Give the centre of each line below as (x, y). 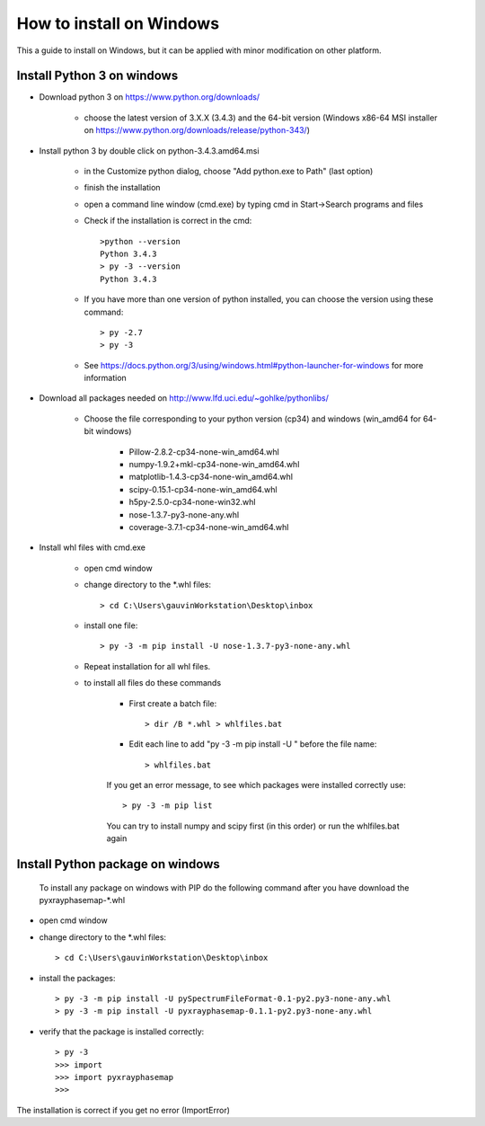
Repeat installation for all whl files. (147, 666)
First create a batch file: (173, 703)
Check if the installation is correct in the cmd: (168, 221)
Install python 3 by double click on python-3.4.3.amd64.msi (149, 151)
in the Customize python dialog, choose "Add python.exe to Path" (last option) (229, 172)
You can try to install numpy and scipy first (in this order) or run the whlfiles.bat (253, 826)
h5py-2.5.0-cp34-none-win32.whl (192, 502)
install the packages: (77, 978)
